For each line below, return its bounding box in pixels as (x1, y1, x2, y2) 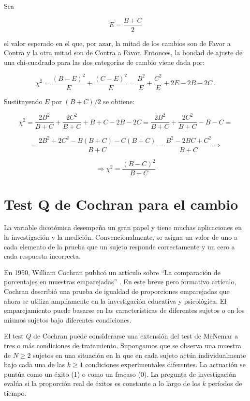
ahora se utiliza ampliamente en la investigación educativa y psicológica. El (4, 295, 227, 306)
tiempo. (4, 387, 27, 398)
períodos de (208, 378, 242, 388)
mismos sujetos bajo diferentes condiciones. (4, 314, 132, 324)
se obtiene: (103, 96, 134, 106)
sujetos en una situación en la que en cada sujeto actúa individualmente (33, 350, 246, 360)
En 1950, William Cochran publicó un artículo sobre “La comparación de (4, 267, 221, 277)
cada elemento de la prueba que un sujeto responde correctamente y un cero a (4, 241, 235, 251)
